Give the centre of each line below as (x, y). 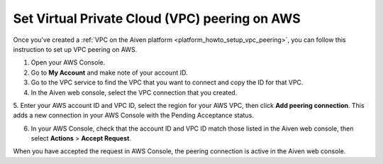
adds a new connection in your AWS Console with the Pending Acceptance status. (134, 115)
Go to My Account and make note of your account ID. (109, 72)
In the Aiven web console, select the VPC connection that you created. (134, 92)
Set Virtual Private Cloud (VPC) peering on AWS (157, 18)
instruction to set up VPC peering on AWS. (75, 49)
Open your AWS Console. (68, 62)
